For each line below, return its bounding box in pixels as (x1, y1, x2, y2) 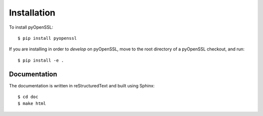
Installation (9, 7, 56, 18)
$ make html (18, 101, 46, 106)
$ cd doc (18, 94, 38, 99)
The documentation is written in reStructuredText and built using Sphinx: (9, 83, 155, 88)
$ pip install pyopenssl (18, 35, 77, 41)
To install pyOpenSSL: (9, 24, 54, 30)
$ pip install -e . (18, 57, 64, 63)
